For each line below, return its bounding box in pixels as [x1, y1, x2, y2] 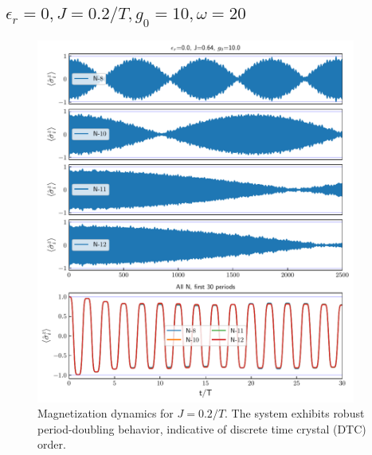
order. [37, 436, 66, 453]
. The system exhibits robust [225, 405, 365, 422]
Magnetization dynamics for [37, 405, 174, 422]
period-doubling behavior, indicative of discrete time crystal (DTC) [37, 420, 366, 437]
